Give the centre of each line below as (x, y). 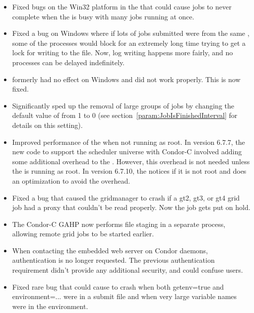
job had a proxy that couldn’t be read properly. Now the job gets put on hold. (131, 207)
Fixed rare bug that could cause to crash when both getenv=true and (118, 286)
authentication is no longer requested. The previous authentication (113, 260)
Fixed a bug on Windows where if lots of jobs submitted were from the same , (131, 33)
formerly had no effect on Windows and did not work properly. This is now (126, 79)
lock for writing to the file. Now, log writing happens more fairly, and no (123, 52)
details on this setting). (47, 125)
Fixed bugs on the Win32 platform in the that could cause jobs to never (122, 6)
